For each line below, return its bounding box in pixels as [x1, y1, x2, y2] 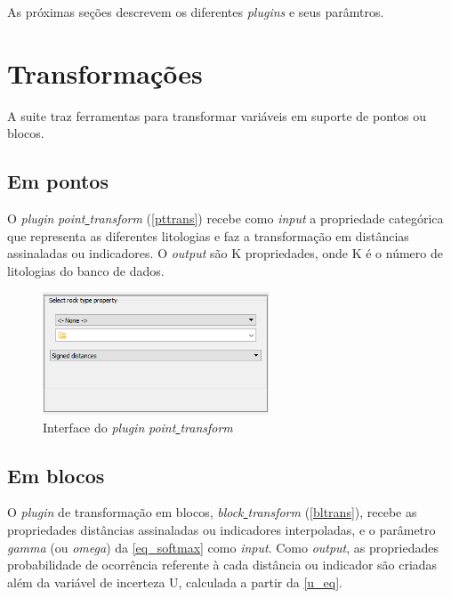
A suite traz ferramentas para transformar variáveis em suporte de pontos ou [7, 106, 426, 125]
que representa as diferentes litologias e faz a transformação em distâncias [7, 226, 409, 245]
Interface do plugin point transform [43, 417, 233, 436]
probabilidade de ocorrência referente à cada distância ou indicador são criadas [7, 555, 438, 574]
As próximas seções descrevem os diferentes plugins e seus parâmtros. [7, 3, 384, 20]
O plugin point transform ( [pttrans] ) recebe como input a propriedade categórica [7, 209, 444, 228]
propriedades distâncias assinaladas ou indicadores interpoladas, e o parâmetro [7, 521, 436, 539]
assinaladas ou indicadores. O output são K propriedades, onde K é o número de [7, 244, 443, 263]
